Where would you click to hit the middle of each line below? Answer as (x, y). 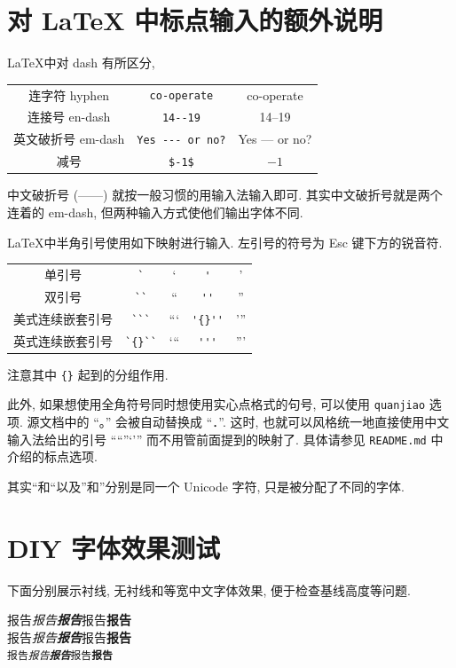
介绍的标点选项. (52, 456)
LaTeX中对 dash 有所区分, (81, 63)
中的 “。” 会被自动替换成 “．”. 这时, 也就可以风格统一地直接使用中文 (257, 422)
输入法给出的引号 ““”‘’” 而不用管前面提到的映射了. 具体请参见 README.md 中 (225, 439)
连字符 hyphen (69, 94)
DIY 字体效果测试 (114, 547)
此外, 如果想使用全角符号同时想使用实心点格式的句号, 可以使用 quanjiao (216, 404)
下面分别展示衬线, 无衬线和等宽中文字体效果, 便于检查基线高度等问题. (209, 589)
